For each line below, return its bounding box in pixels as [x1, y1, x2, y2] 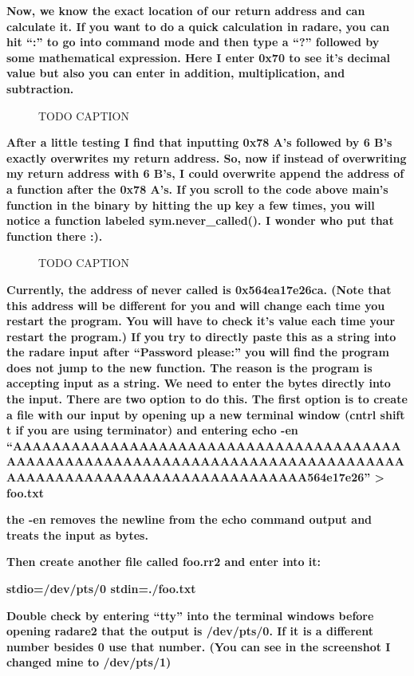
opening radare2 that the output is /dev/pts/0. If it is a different [6, 623, 373, 639]
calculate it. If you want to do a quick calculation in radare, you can [6, 18, 390, 34]
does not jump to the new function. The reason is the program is [6, 359, 373, 375]
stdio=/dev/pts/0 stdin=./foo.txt [6, 580, 196, 596]
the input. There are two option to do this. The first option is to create [6, 391, 408, 407]
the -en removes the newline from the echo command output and [6, 511, 373, 528]
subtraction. [6, 80, 74, 96]
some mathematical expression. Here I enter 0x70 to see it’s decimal [6, 49, 391, 65]
